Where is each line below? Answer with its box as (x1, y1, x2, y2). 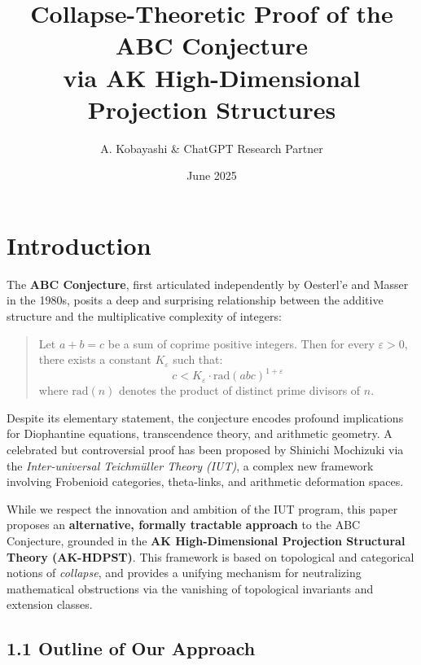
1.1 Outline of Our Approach (7, 636, 256, 661)
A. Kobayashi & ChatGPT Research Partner (100, 139, 323, 156)
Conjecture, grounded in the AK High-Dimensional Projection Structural (7, 532, 406, 549)
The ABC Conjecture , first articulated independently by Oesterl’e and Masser (7, 275, 409, 292)
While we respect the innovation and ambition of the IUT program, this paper (7, 500, 398, 517)
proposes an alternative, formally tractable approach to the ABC (7, 516, 361, 533)
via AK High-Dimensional (63, 60, 361, 94)
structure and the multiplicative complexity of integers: (7, 308, 282, 324)
